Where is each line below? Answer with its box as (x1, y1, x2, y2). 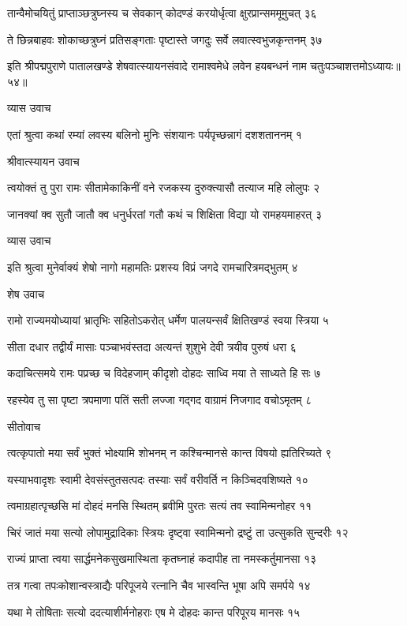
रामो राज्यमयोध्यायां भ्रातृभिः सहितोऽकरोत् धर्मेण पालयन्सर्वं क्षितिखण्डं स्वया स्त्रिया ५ (7, 312, 329, 328)
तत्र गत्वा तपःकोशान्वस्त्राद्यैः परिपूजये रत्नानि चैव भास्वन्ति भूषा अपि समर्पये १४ (7, 577, 311, 594)
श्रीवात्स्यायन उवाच (7, 152, 80, 169)
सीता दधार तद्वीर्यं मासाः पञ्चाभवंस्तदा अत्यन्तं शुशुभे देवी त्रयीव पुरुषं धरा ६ (7, 338, 297, 354)
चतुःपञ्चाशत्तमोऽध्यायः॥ (310, 58, 401, 74)
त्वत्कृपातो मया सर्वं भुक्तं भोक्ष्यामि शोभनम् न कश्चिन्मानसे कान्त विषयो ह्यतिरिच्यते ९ (7, 444, 332, 461)
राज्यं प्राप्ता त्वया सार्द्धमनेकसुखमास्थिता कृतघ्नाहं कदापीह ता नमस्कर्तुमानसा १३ (7, 550, 317, 567)
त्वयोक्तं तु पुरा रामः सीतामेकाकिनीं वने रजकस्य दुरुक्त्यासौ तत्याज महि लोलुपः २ (7, 179, 320, 196)
